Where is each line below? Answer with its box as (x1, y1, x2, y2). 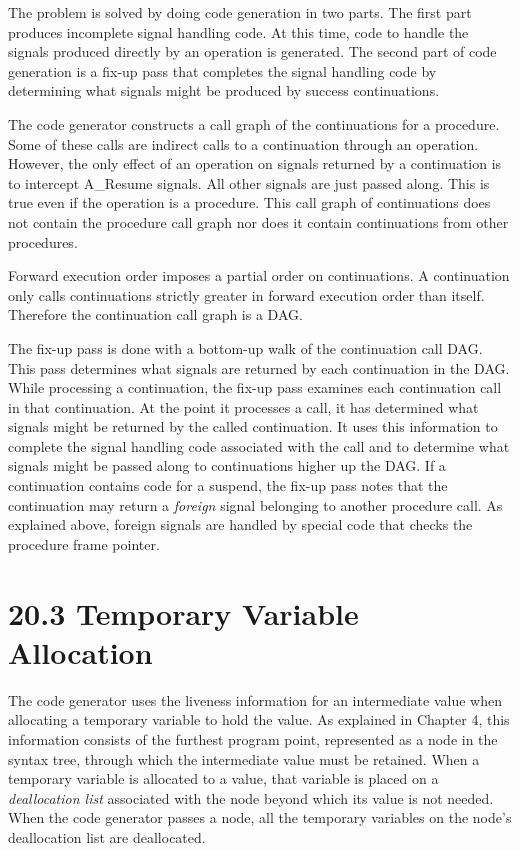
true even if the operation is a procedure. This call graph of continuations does (8, 192, 491, 213)
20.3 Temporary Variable (8, 592, 359, 633)
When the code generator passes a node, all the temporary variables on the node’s (8, 807, 512, 828)
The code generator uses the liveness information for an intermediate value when (8, 689, 502, 710)
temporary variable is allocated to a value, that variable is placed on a (8, 768, 439, 789)
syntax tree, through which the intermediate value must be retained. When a (8, 748, 480, 769)
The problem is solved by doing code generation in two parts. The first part (8, 2, 472, 22)
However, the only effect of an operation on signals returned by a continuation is (8, 153, 502, 174)
